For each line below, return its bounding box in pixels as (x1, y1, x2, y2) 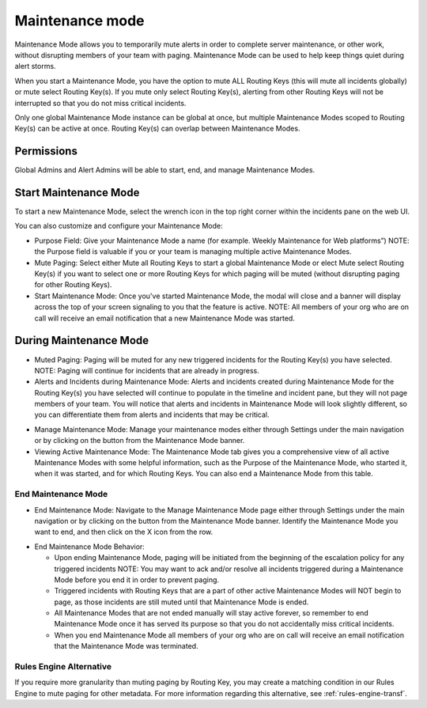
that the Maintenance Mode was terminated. (54, 642, 198, 651)
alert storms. (14, 62, 56, 71)
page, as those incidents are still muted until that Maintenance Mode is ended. (54, 597, 309, 607)
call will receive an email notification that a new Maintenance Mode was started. (34, 313, 296, 323)
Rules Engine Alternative (14, 661, 112, 672)
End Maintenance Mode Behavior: (34, 542, 145, 551)
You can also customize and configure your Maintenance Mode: (14, 221, 223, 231)
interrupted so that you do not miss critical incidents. (14, 98, 187, 108)
